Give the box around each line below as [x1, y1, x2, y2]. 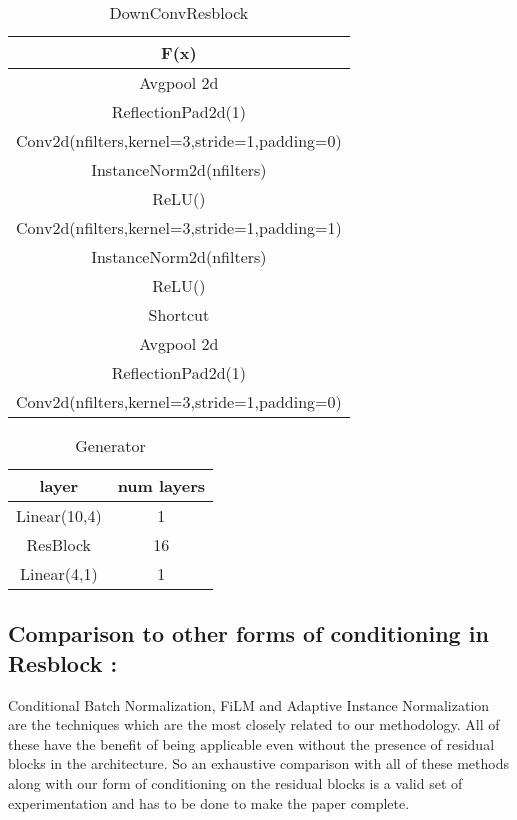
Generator [75, 434, 146, 457]
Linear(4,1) [20, 562, 98, 585]
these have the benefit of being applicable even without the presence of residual [8, 733, 495, 754]
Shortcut [148, 303, 210, 326]
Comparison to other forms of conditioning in [8, 618, 489, 649]
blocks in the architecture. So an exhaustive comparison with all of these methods [8, 753, 509, 774]
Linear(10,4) [16, 504, 102, 527]
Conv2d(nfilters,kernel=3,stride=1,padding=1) [16, 216, 342, 239]
